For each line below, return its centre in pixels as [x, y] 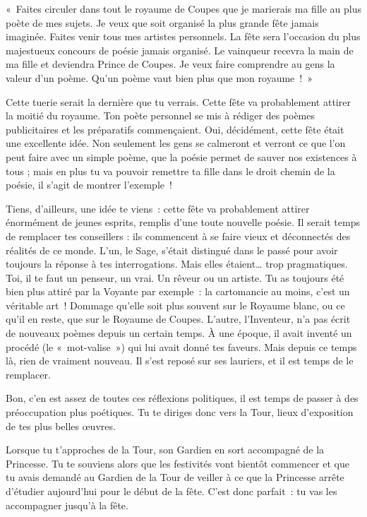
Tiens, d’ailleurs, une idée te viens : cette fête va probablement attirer [158, 208]
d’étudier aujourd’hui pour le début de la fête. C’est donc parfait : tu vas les [172, 491]
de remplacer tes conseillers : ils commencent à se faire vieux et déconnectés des [178, 236]
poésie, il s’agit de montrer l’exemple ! [89, 185]
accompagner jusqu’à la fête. [67, 505]
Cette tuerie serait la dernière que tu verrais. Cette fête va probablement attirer [178, 101]
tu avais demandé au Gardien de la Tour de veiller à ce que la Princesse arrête [175, 477]
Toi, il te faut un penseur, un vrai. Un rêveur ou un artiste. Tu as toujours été [175, 277]
